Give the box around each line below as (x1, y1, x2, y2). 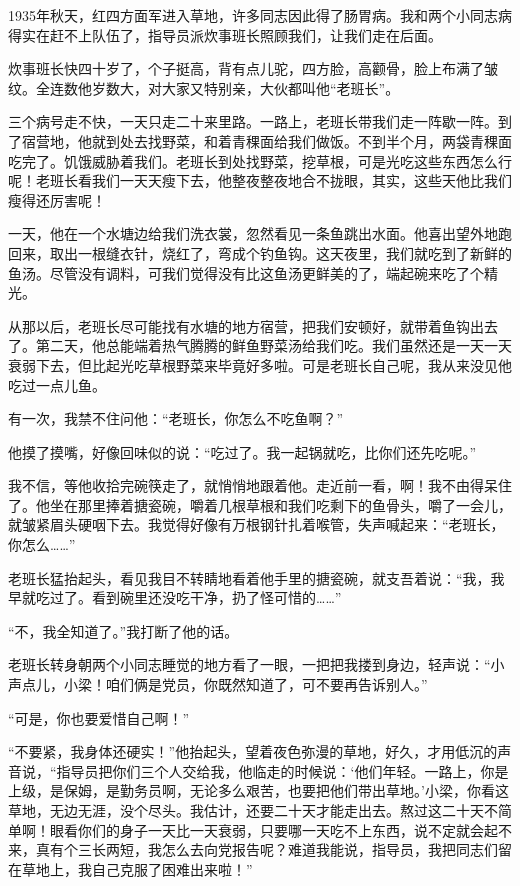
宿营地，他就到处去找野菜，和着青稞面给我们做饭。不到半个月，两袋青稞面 (21, 130, 512, 151)
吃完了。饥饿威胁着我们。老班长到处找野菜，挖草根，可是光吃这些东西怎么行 (8, 150, 512, 171)
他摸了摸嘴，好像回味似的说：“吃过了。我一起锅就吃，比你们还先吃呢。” (8, 441, 477, 462)
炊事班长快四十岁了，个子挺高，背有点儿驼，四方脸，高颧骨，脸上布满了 (8, 58, 484, 79)
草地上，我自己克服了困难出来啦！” (21, 858, 253, 879)
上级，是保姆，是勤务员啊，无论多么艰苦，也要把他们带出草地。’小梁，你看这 (8, 780, 509, 801)
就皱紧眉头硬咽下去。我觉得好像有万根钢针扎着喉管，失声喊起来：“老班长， (8, 514, 505, 535)
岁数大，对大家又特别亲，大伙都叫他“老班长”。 (91, 77, 400, 98)
